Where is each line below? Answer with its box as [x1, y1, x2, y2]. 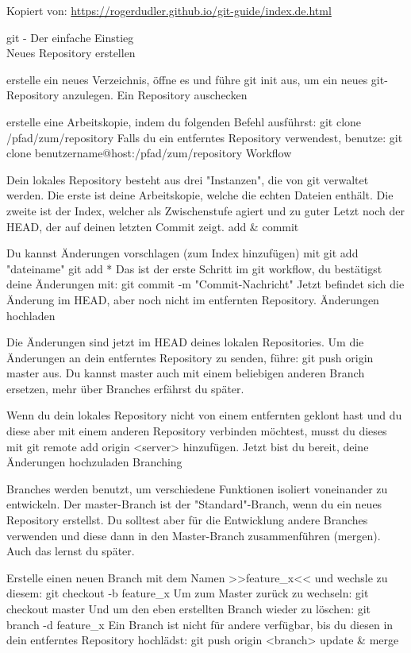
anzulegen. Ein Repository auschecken [63, 87, 248, 103]
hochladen [6, 307, 56, 323]
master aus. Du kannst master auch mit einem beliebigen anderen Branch [6, 365, 365, 381]
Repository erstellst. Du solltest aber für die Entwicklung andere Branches [6, 512, 368, 528]
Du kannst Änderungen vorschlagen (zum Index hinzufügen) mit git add [6, 245, 359, 261]
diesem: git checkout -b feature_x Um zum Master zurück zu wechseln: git [6, 585, 369, 601]
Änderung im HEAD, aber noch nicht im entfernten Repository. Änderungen [6, 291, 379, 307]
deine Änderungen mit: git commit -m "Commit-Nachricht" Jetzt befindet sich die [6, 276, 405, 292]
